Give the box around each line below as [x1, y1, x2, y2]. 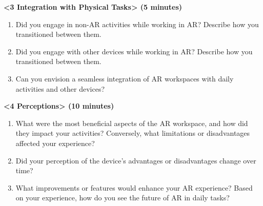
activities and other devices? [15, 83, 105, 94]
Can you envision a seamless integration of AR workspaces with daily [15, 73, 234, 84]
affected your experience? [15, 137, 95, 148]
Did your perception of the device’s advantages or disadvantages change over [15, 155, 256, 166]
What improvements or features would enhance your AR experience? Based [15, 182, 253, 193]
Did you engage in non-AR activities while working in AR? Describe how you [15, 18, 259, 29]
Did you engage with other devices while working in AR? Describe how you [15, 46, 253, 56]
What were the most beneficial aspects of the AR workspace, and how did [15, 117, 248, 128]
